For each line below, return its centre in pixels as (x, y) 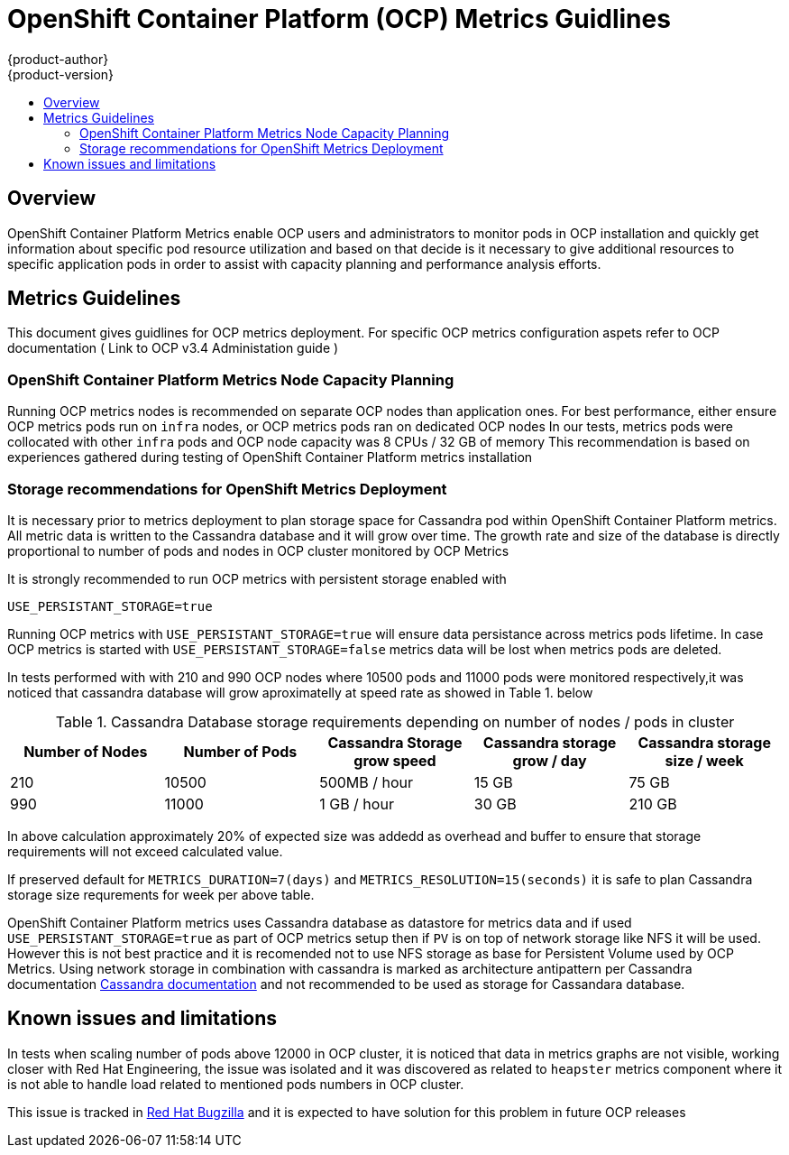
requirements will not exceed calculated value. (145, 851)
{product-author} (58, 59)
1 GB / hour (357, 804)
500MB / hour (367, 782)
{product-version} (61, 74)
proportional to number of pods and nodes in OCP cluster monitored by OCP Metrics (258, 550)
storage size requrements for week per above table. (161, 894)
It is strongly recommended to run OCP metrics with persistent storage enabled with (257, 578)
